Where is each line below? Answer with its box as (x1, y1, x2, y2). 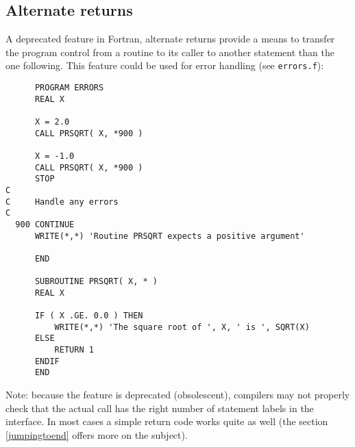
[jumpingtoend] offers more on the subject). (5, 427, 188, 442)
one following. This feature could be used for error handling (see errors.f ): (5, 58, 324, 73)
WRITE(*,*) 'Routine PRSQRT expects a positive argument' (34, 231, 305, 241)
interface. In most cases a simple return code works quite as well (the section (5, 414, 328, 429)
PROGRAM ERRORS (34, 83, 104, 93)
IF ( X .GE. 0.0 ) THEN (34, 311, 143, 321)
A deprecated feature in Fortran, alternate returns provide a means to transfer (5, 31, 335, 46)
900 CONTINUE (15, 219, 75, 229)
